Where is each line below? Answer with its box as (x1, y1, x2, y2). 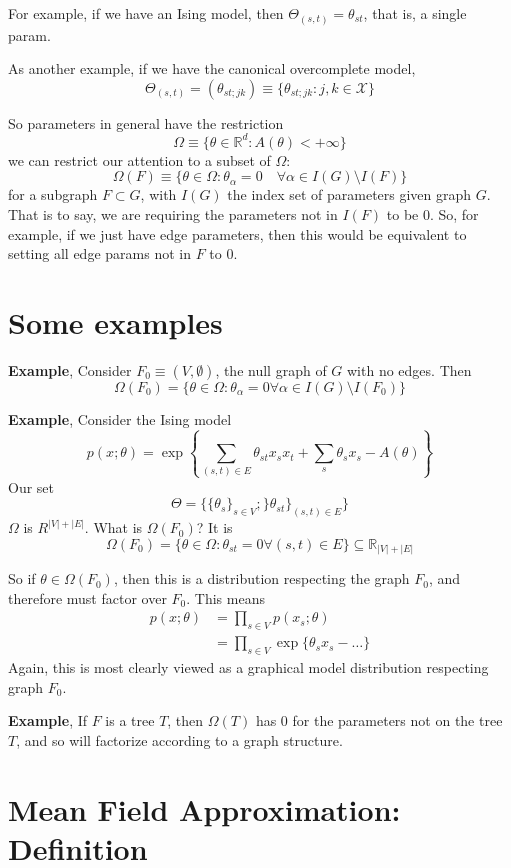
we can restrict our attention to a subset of (8, 149, 271, 170)
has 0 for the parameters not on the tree (255, 710, 503, 731)
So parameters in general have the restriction (8, 112, 284, 133)
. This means (186, 587, 265, 608)
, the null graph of (215, 359, 327, 380)
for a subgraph (8, 184, 98, 205)
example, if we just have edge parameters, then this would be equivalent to (8, 223, 467, 244)
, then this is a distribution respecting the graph (113, 568, 410, 589)
